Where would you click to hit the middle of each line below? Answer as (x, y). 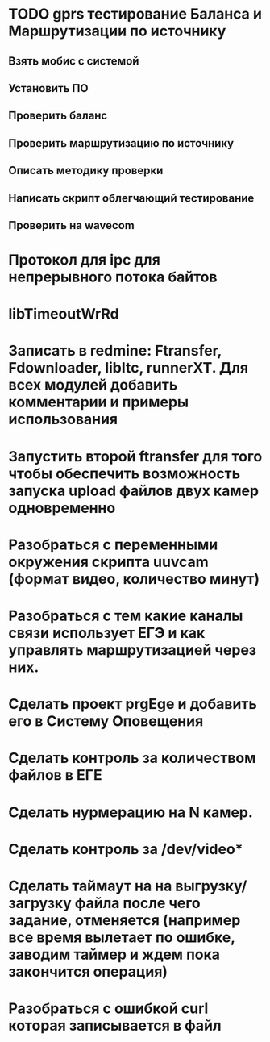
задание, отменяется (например (125, 920)
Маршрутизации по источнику (117, 31)
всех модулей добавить (93, 385)
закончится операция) (88, 971)
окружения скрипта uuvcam (108, 562)
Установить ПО (48, 88)
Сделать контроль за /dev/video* (126, 849)
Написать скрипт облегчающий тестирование (131, 198)
